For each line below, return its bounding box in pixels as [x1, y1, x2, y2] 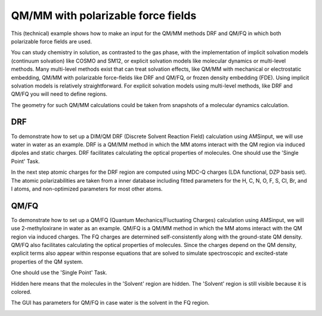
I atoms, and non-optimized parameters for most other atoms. [11, 185, 163, 192]
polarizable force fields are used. [11, 37, 92, 45]
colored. [11, 288, 32, 295]
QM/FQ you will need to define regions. [11, 90, 107, 98]
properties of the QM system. [11, 258, 83, 265]
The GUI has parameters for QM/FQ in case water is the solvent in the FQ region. [11, 299, 210, 306]
